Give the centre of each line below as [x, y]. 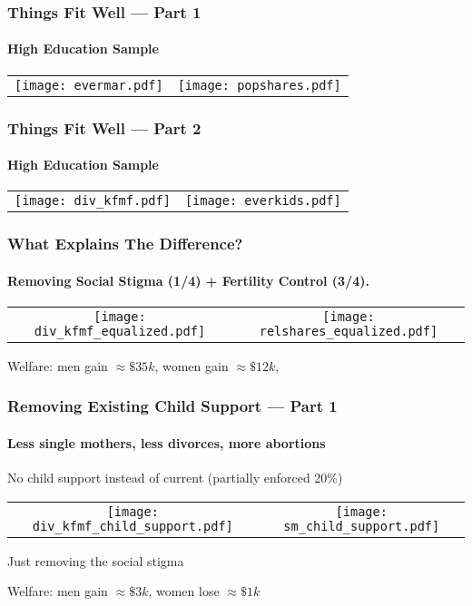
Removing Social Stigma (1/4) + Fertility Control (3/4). [188, 280]
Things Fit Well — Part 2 [104, 127]
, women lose [184, 591]
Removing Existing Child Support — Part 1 [172, 406]
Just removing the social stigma [96, 560]
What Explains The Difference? [125, 244]
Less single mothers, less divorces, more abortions [167, 442]
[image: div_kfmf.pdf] [93, 201]
